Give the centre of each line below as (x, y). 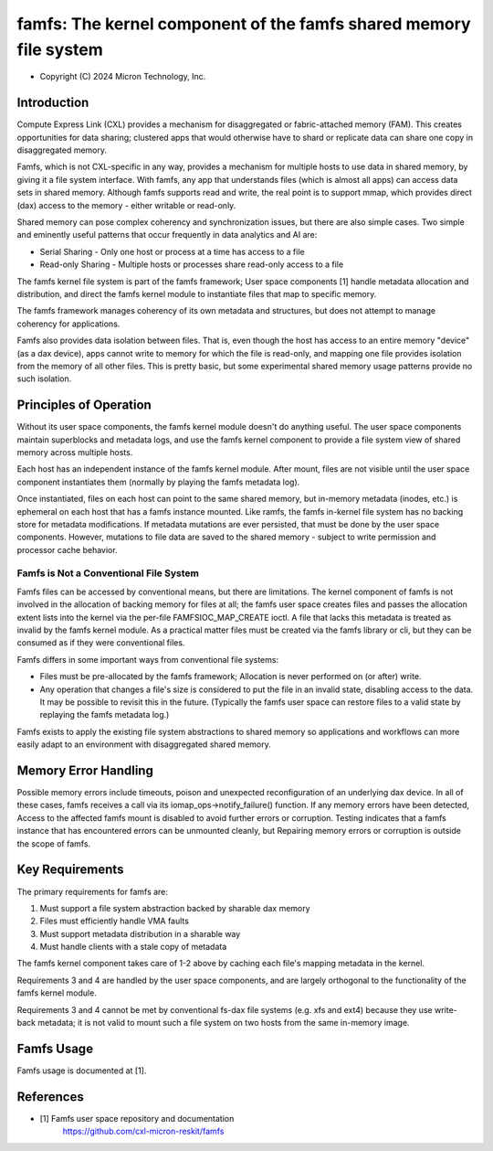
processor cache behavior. (67, 549)
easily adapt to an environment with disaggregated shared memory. (144, 744)
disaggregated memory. (62, 150)
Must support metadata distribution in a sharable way (140, 933)
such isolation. (44, 378)
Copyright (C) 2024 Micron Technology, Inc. (123, 77)
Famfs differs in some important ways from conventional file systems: (147, 659)
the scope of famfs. (54, 843)
